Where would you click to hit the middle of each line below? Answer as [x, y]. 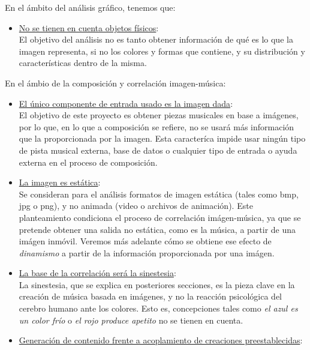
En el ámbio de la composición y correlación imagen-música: [115, 83]
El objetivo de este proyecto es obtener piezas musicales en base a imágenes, [159, 115]
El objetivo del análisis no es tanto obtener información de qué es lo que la [156, 39]
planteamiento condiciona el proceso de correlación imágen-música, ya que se [160, 217]
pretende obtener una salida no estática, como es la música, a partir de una [157, 229]
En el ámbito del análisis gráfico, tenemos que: [90, 7]
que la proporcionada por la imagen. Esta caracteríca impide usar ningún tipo [162, 138]
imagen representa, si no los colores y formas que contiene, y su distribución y [162, 51]
